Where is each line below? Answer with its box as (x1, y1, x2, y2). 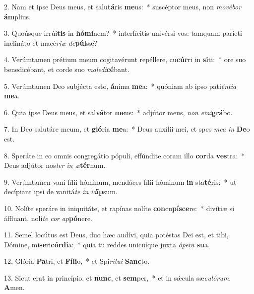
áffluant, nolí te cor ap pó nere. (4, 213, 93, 223)
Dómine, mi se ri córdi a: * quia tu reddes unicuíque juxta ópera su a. (4, 239, 210, 249)
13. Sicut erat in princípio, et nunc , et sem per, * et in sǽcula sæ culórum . (4, 272, 231, 283)
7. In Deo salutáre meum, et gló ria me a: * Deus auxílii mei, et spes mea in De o (4, 124, 250, 134)
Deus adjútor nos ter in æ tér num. (4, 160, 106, 170)
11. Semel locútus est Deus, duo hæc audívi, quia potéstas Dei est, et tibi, (4, 229, 229, 240)
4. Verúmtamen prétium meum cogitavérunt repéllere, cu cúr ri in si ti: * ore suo (4, 54, 246, 65)
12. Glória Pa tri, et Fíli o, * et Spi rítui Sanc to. (4, 256, 150, 266)
